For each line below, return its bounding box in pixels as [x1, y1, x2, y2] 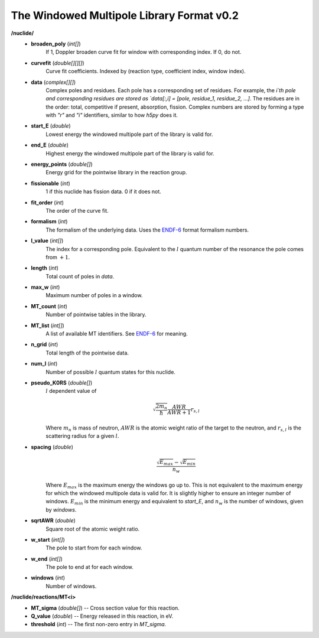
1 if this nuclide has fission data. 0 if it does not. [45, 188, 162, 195]
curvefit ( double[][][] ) [31, 59, 85, 66]
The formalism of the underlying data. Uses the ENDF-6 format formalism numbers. [45, 226, 249, 233]
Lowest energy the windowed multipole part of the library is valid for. [45, 131, 213, 138]
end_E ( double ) [31, 142, 69, 149]
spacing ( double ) [31, 443, 73, 450]
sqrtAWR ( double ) [31, 517, 76, 524]
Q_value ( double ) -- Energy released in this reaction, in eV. [31, 613, 174, 620]
